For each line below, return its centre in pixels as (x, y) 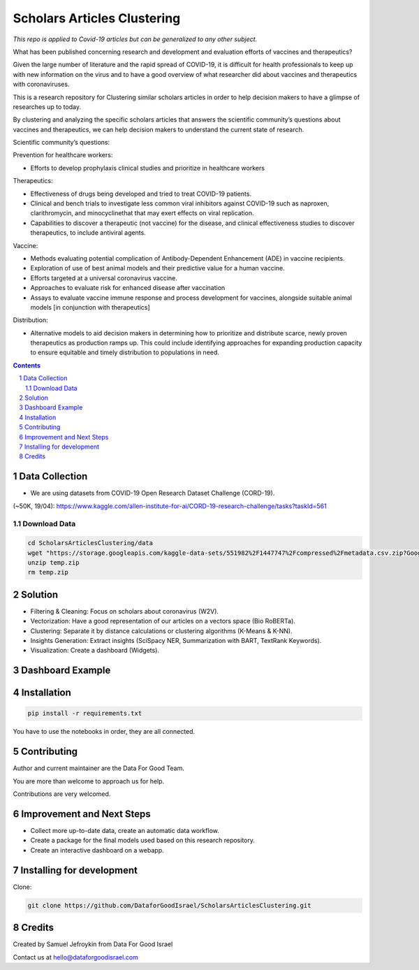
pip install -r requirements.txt (85, 714)
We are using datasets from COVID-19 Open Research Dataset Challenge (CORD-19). (153, 493)
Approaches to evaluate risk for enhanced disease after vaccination (128, 288)
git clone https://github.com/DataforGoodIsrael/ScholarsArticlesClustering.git (169, 905)
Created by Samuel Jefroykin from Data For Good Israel (93, 944)
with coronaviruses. (41, 85)
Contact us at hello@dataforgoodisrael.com (76, 957)
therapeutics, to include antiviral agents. (88, 233)
